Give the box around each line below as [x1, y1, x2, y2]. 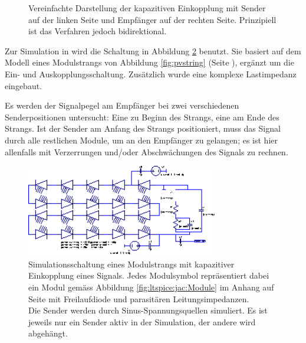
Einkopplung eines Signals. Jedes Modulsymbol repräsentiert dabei [28, 269, 269, 282]
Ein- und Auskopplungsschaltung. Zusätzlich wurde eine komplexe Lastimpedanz [5, 67, 297, 80]
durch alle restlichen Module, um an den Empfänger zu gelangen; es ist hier [5, 133, 278, 146]
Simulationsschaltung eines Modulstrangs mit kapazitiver [28, 257, 235, 270]
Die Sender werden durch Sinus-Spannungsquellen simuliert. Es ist [28, 304, 268, 316]
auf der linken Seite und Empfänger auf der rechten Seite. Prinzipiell [28, 13, 277, 25]
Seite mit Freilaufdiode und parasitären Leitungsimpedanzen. [28, 292, 249, 305]
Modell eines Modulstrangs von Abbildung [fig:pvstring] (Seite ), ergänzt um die [5, 56, 294, 68]
